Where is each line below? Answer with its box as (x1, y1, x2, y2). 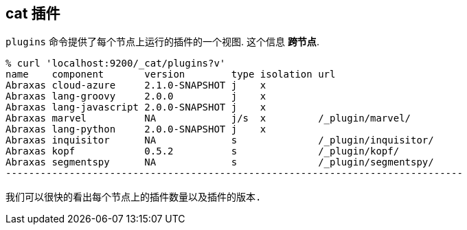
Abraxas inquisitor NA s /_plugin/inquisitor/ (5, 135, 434, 146)
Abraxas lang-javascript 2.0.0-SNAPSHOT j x (5, 102, 266, 113)
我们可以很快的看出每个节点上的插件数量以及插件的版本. (5, 192, 262, 203)
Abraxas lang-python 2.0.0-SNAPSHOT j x (5, 124, 266, 135)
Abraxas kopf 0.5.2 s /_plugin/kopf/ (5, 146, 400, 157)
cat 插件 (5, 5, 60, 22)
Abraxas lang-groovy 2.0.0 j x (5, 91, 266, 102)
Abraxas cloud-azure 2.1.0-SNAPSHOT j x (5, 80, 266, 91)
